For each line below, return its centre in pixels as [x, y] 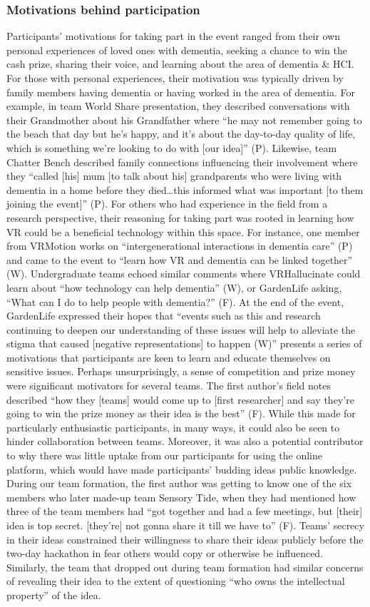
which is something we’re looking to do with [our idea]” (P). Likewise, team [172, 147]
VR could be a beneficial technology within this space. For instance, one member [183, 231]
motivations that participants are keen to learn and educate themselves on [169, 357]
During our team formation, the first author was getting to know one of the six [179, 483]
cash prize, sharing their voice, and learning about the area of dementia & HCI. [180, 64]
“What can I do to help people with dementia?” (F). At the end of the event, [175, 301]
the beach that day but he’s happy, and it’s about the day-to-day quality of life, [181, 134]
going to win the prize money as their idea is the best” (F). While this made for [181, 413]
